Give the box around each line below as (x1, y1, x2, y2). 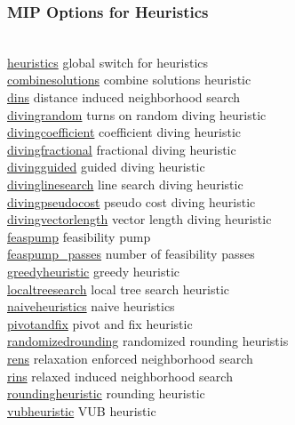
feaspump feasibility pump (7, 227, 151, 245)
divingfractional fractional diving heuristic (7, 140, 236, 158)
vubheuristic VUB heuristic (7, 401, 156, 420)
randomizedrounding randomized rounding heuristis (7, 332, 289, 350)
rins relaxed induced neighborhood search (7, 366, 233, 385)
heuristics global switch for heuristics (7, 52, 209, 71)
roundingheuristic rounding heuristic (7, 384, 205, 403)
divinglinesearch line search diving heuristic (7, 174, 243, 193)
